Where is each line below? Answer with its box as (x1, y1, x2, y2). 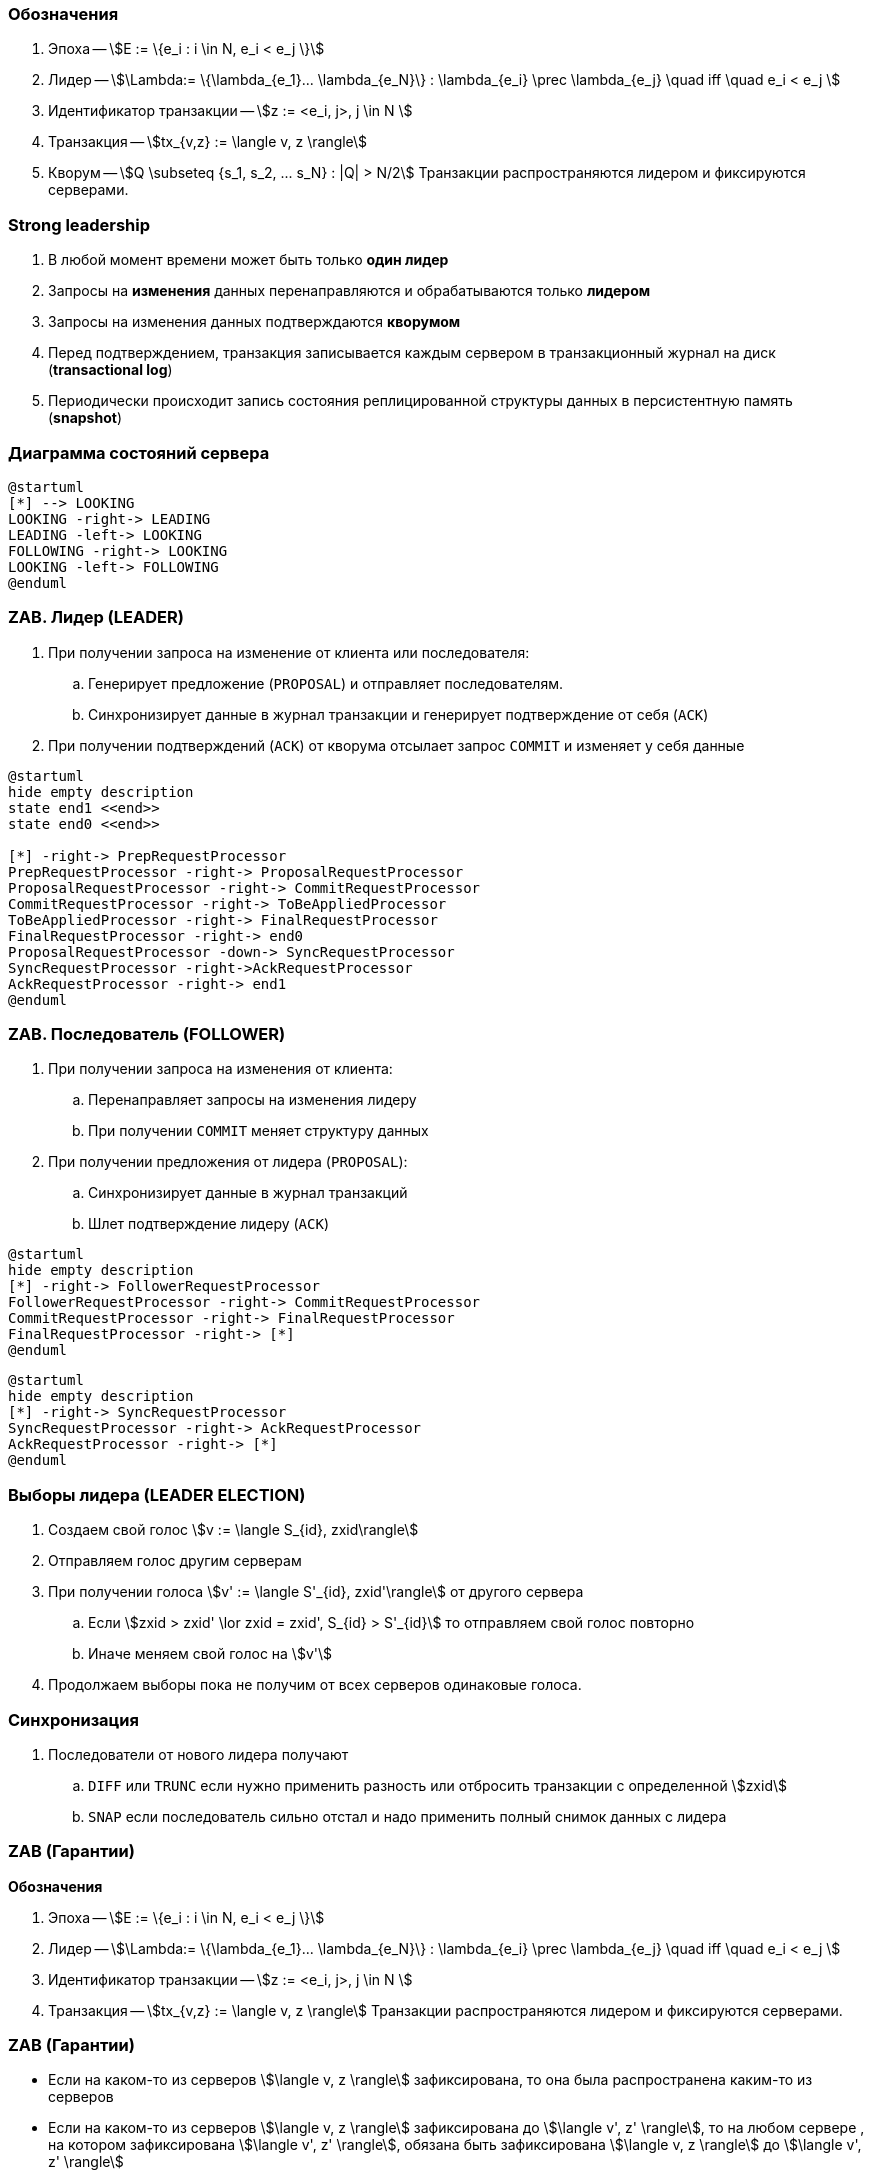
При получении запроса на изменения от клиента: (48, 1060, 393, 1078)
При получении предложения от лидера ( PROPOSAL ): (48, 1153, 408, 1171)
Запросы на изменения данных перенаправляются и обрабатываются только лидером (48, 282, 651, 300)
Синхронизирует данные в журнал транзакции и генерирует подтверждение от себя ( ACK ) (88, 705, 709, 723)
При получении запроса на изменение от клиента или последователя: (48, 643, 530, 661)
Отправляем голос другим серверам (48, 1552, 302, 1570)
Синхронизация (8, 1709, 139, 1730)
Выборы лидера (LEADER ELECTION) (8, 1484, 306, 1505)
